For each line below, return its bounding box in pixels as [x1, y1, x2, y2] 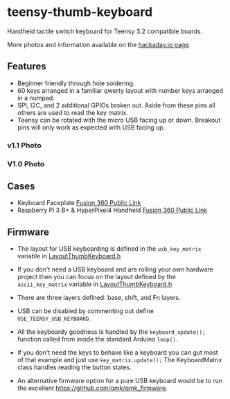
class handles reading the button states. [17, 363, 132, 371]
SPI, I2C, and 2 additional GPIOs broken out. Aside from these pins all [17, 101, 216, 109]
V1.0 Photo [7, 159, 45, 168]
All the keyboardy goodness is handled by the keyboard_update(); [17, 328, 206, 336]
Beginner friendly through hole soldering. [17, 79, 135, 87]
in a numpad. [17, 94, 55, 102]
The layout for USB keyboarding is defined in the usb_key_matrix [17, 245, 202, 253]
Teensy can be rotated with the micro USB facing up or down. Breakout [17, 116, 221, 124]
